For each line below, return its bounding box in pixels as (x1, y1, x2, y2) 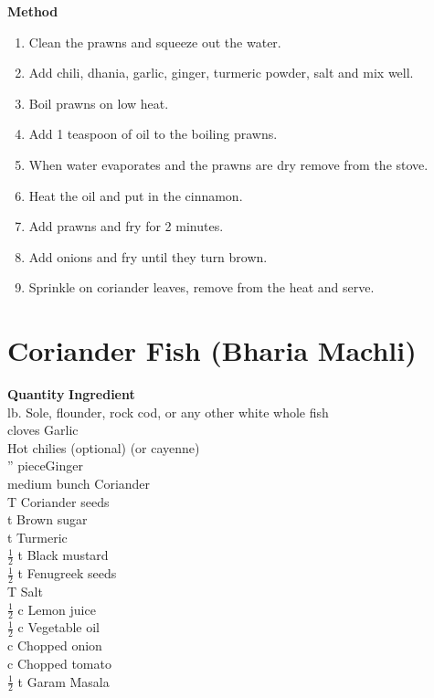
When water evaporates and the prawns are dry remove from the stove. (28, 154, 429, 174)
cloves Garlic (7, 420, 79, 439)
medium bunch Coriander (7, 474, 151, 493)
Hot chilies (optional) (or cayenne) (7, 438, 200, 457)
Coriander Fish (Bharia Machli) (7, 332, 417, 369)
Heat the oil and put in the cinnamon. (28, 185, 243, 205)
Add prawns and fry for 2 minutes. (28, 217, 224, 236)
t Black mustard (17, 545, 109, 565)
